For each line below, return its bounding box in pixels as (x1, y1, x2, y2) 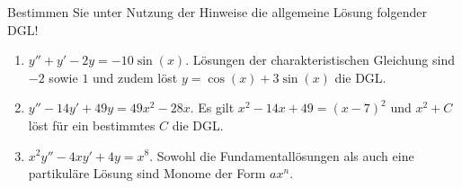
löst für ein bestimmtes (28, 115, 155, 134)
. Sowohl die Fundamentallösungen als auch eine (149, 146, 414, 165)
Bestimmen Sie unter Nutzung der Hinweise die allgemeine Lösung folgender (7, 3, 427, 21)
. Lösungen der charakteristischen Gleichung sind (185, 50, 455, 69)
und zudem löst (93, 67, 178, 86)
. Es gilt (190, 98, 235, 117)
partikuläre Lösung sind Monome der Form (28, 164, 266, 183)
